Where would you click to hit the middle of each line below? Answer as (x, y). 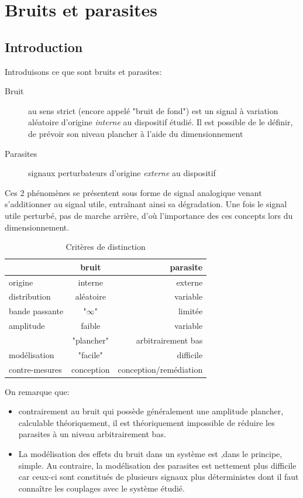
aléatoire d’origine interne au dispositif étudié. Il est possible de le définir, (161, 122)
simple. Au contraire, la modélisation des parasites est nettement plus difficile (157, 465)
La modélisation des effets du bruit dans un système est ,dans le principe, (150, 454)
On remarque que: (37, 391)
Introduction (44, 47)
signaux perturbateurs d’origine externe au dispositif (122, 173)
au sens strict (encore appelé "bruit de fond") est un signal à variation (153, 110)
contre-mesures (35, 369)
